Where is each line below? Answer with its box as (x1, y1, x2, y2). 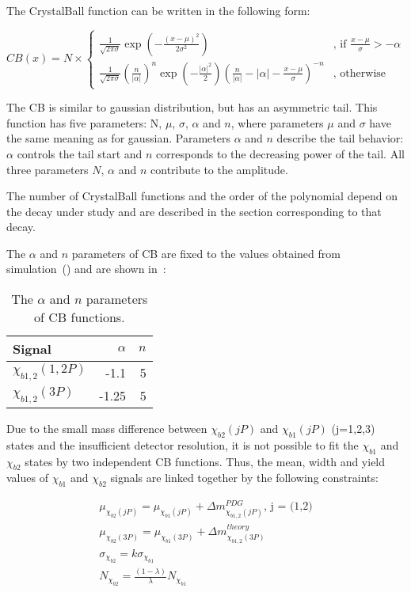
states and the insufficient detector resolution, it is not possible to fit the (6, 436, 359, 453)
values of (6, 469, 48, 486)
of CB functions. (34, 308, 125, 327)
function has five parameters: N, (6, 114, 162, 131)
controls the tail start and (17, 145, 143, 161)
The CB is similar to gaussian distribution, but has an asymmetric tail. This (6, 99, 378, 116)
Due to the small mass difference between (6, 420, 207, 437)
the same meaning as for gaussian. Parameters (6, 130, 230, 146)
